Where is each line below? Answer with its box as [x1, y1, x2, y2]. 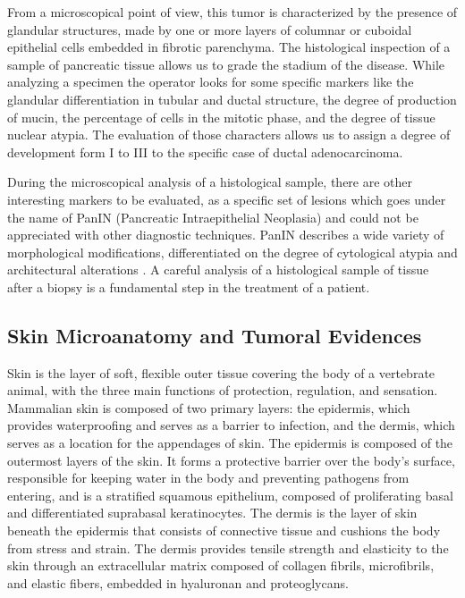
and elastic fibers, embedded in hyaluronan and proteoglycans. [7, 573, 349, 592]
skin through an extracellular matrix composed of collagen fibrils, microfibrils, [7, 556, 435, 575]
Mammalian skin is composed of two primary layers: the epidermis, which [7, 398, 410, 417]
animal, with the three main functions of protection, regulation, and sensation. [7, 381, 438, 400]
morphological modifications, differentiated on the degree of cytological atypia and [7, 242, 458, 261]
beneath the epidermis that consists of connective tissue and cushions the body [7, 521, 441, 540]
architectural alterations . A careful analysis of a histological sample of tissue [7, 260, 429, 279]
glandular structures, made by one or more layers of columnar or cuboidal [7, 20, 412, 38]
